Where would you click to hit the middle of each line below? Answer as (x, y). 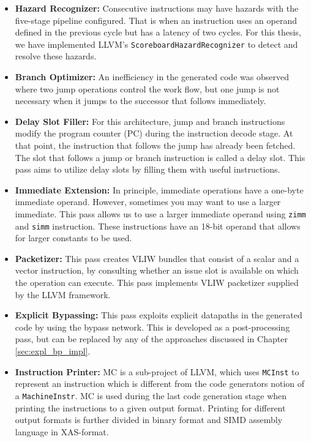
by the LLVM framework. (63, 294)
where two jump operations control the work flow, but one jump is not (147, 88)
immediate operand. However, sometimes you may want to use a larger (148, 202)
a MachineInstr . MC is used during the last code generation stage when (151, 395)
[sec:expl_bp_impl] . (53, 351)
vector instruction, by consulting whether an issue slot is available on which (157, 270)
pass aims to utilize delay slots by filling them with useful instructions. (148, 169)
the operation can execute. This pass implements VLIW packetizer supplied (157, 283)
